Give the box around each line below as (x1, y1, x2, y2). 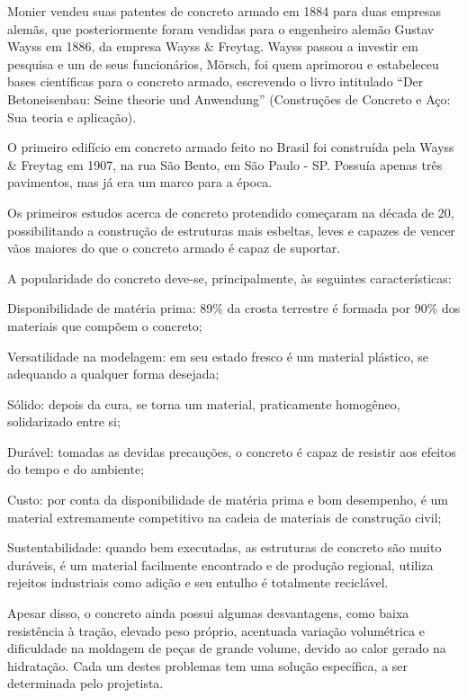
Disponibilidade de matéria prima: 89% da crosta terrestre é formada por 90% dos (7, 299, 461, 318)
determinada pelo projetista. (7, 674, 164, 693)
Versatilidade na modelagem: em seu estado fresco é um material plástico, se (7, 346, 428, 365)
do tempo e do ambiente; (7, 460, 145, 479)
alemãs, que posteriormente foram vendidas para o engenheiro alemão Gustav (7, 19, 435, 38)
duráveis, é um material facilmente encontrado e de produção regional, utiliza (7, 555, 434, 574)
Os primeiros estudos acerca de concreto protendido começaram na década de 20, (7, 202, 454, 221)
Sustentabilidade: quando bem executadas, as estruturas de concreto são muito (7, 538, 442, 557)
